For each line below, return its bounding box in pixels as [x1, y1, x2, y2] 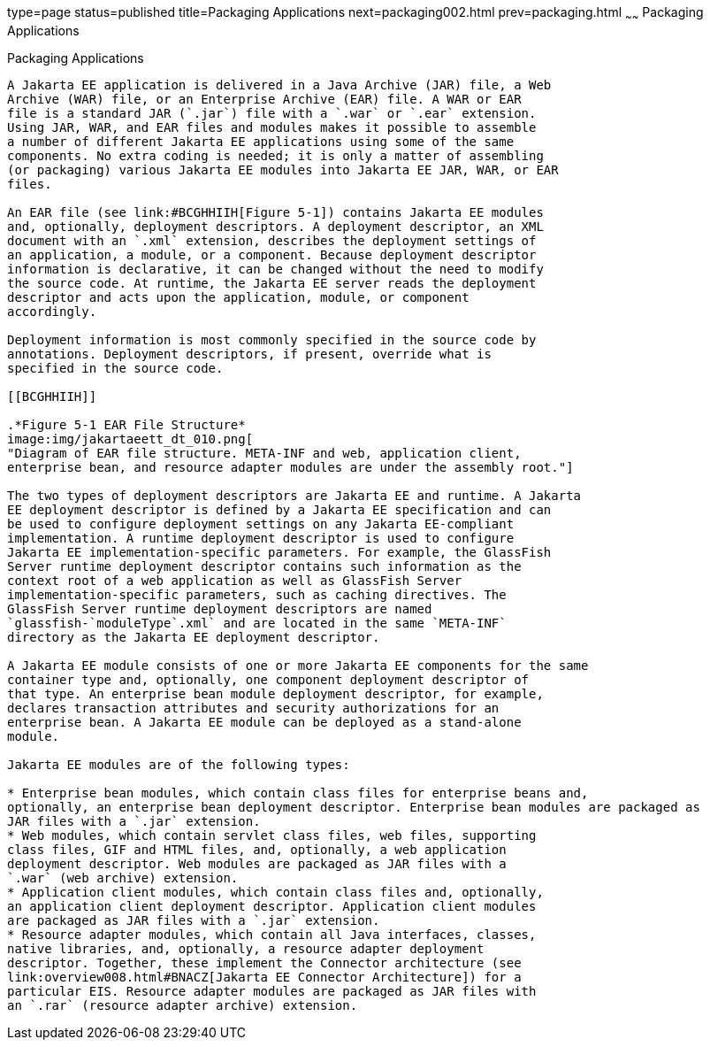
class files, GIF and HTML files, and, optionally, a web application [7, 842, 507, 857]
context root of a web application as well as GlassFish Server [7, 573, 462, 588]
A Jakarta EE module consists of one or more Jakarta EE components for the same [7, 658, 589, 673]
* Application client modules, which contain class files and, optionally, [7, 884, 544, 899]
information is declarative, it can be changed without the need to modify [7, 261, 544, 276]
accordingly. [7, 304, 97, 319]
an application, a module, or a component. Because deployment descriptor [7, 247, 537, 262]
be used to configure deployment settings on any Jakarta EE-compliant [7, 516, 515, 531]
